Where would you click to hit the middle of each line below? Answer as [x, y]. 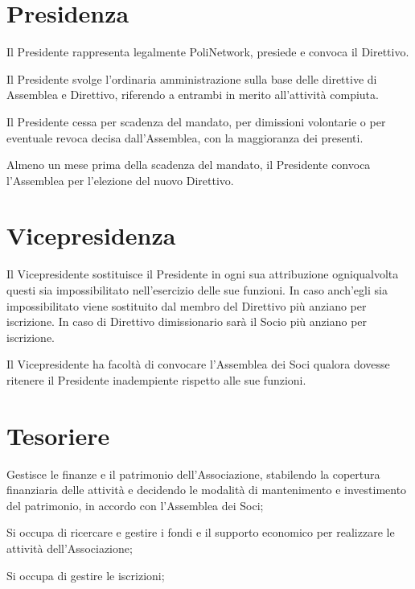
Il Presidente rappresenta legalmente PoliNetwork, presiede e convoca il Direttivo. [208, 52]
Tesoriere [58, 435]
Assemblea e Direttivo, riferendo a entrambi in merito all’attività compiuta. [193, 95]
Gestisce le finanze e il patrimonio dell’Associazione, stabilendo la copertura [193, 474]
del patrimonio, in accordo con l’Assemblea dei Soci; [135, 505]
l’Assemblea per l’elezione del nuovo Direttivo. [120, 180]
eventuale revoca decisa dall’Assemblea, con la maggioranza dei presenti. [185, 137]
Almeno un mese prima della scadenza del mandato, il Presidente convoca [189, 165]
